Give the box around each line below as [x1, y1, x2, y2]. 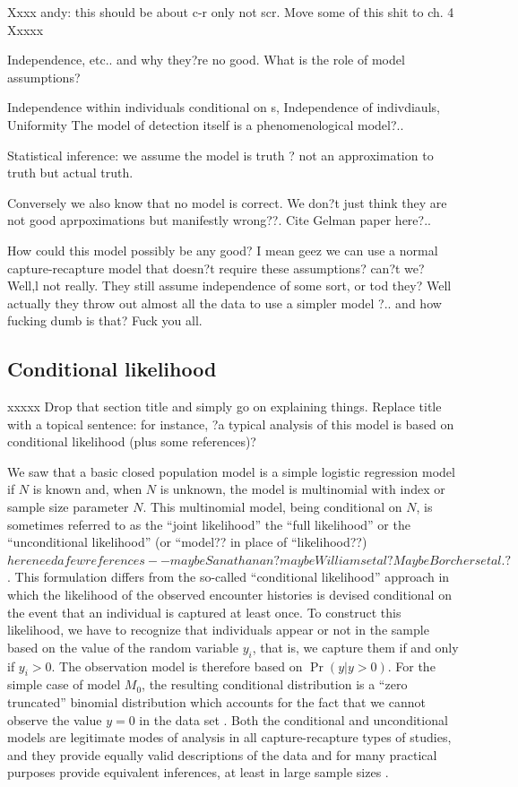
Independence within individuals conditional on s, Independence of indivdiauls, [7, 98, 440, 117]
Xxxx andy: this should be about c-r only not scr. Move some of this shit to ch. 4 [7, 3, 454, 21]
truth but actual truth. [7, 163, 134, 182]
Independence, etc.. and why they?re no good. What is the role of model [7, 50, 405, 69]
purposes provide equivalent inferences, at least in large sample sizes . [7, 763, 389, 782]
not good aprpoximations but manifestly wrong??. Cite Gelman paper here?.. [7, 211, 431, 229]
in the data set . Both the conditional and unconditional [139, 710, 448, 729]
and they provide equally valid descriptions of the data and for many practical [7, 745, 437, 764]
